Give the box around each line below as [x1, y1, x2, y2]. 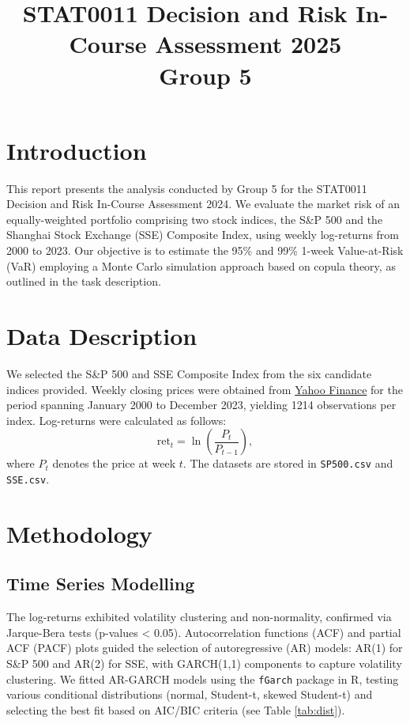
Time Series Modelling [6, 571, 195, 596]
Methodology [6, 517, 152, 549]
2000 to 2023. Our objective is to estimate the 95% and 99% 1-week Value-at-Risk [6, 242, 404, 259]
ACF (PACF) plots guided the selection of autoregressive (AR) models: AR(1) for [6, 639, 403, 656]
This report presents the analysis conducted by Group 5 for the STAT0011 [6, 180, 367, 196]
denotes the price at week [52, 455, 176, 472]
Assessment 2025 [155, 28, 342, 60]
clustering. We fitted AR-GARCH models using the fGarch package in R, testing [6, 670, 399, 687]
